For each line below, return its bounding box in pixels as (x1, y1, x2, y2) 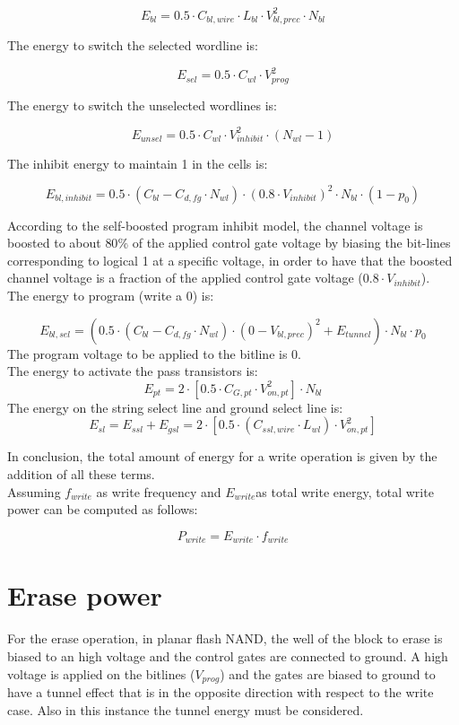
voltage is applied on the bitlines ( (7, 664, 195, 683)
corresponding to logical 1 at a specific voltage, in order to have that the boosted (7, 250, 453, 269)
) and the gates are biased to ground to (220, 664, 436, 683)
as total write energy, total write (255, 482, 434, 501)
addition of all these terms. (7, 465, 155, 484)
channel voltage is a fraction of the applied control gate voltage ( (7, 268, 363, 287)
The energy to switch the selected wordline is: (7, 35, 258, 54)
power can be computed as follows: (7, 500, 198, 519)
